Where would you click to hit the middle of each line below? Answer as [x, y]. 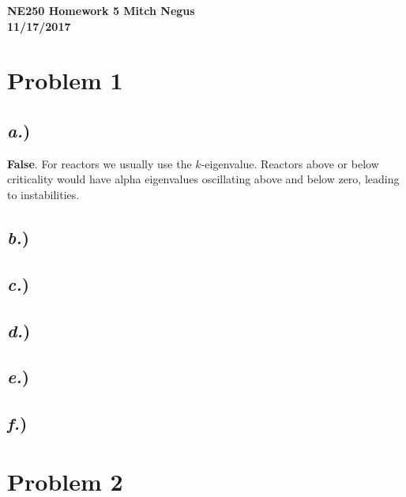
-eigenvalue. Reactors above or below [290, 163]
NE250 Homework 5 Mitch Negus [101, 10]
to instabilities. [43, 194]
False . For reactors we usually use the [100, 163]
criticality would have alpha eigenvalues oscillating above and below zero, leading [203, 179]
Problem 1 [65, 80]
